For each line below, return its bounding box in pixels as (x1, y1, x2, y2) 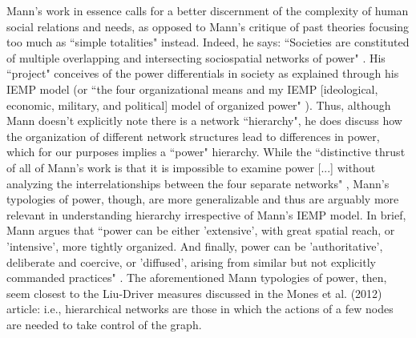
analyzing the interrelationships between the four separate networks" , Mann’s (6, 175, 390, 191)
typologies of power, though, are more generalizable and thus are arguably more (6, 191, 399, 207)
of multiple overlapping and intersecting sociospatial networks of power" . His (6, 49, 386, 66)
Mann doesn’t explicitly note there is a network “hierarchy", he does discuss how (6, 112, 402, 129)
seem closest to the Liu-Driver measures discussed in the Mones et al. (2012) (6, 284, 382, 301)
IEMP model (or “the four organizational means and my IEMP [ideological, (6, 80, 378, 97)
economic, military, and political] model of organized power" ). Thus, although (6, 96, 391, 113)
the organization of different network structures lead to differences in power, (6, 127, 380, 144)
